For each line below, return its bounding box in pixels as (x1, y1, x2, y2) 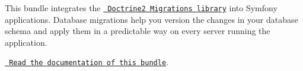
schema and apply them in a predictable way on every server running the (5, 25, 270, 37)
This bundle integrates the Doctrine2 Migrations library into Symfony (5, 2, 278, 13)
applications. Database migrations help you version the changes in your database (5, 13, 298, 25)
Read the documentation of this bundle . (9, 56, 168, 68)
